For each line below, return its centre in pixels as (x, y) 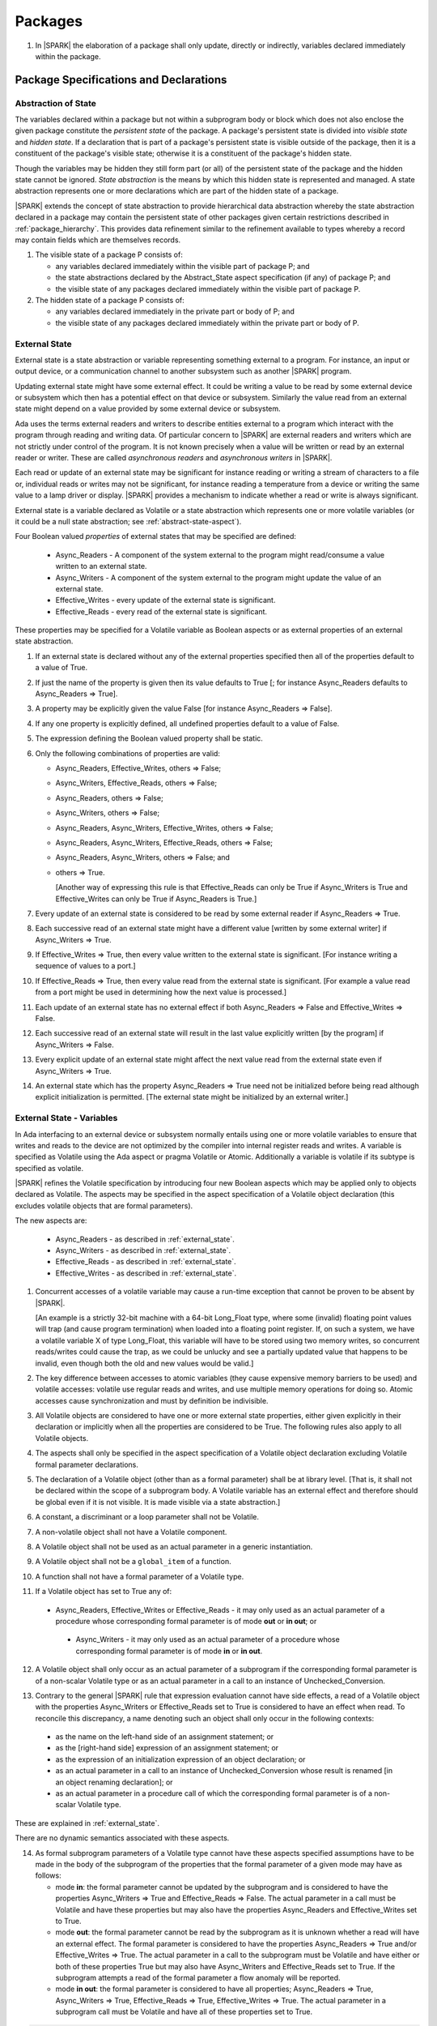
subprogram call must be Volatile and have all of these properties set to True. (184, 2012)
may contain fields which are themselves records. (98, 240)
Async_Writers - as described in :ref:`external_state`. (143, 1250)
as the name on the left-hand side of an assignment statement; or (165, 1737)
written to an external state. (101, 566)
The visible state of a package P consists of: (109, 254)
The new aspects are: (51, 1220)
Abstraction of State (56, 103)
